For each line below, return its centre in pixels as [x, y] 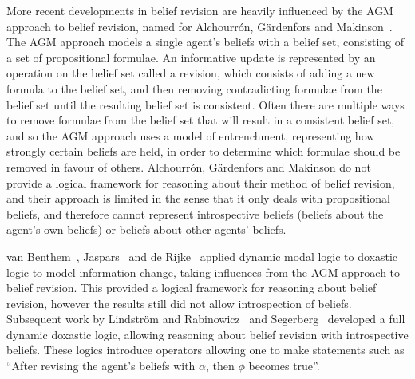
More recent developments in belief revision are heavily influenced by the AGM [200, 10]
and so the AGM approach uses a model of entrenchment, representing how [191, 135]
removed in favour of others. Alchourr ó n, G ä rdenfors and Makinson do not [189, 166]
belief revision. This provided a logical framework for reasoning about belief [192, 288]
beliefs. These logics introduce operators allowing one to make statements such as [206, 350]
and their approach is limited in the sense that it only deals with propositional [198, 198]
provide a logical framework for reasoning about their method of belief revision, [201, 182]
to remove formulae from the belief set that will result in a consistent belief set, [201, 120]
